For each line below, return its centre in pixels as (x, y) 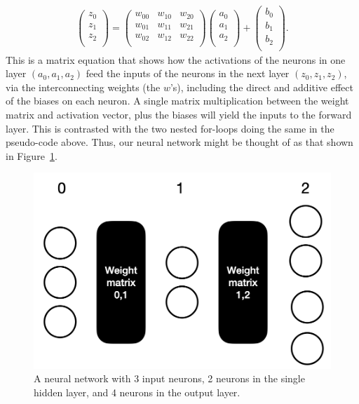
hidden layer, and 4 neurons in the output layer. (137, 392)
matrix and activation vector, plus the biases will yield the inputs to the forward (179, 114)
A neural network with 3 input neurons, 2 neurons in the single (169, 378)
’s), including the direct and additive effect (262, 87)
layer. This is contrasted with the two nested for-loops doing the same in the (170, 128)
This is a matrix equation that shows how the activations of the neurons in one (176, 59)
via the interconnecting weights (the (83, 87)
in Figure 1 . (32, 155)
